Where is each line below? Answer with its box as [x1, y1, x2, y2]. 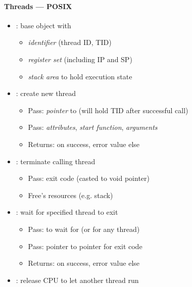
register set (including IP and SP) [28, 54, 132, 64]
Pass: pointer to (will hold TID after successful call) [28, 105, 188, 115]
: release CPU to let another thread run [16, 274, 139, 285]
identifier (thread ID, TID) [28, 37, 112, 47]
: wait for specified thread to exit [16, 207, 118, 217]
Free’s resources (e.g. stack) [28, 189, 113, 200]
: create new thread [16, 88, 76, 99]
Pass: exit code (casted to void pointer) [28, 173, 150, 183]
